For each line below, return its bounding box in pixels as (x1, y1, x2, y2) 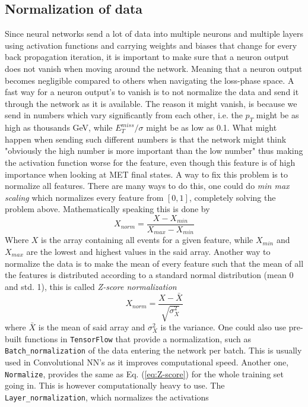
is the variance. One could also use (160, 321, 286, 333)
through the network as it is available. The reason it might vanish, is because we (5, 97, 297, 109)
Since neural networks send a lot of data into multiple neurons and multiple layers (5, 27, 303, 40)
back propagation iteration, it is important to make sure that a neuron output (5, 51, 289, 63)
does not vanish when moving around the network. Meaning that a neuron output (5, 62, 303, 74)
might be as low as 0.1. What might (146, 121, 277, 134)
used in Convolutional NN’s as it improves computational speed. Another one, (5, 355, 289, 368)
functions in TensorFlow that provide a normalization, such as (24, 332, 251, 345)
